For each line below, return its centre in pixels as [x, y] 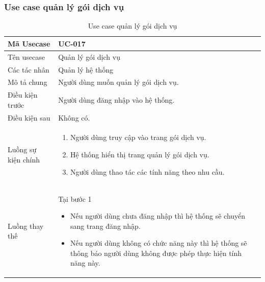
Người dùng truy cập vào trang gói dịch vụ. [138, 137]
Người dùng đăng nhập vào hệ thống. [116, 99]
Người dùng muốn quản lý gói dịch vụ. [118, 82]
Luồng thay [26, 226]
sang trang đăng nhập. [105, 226]
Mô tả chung [28, 82]
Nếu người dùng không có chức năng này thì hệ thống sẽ [158, 243]
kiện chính [24, 159]
